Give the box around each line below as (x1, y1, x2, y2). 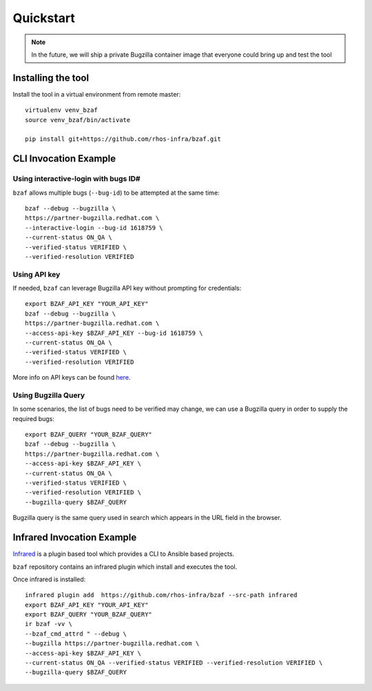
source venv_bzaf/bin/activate (25, 116, 131, 124)
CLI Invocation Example (12, 153, 116, 165)
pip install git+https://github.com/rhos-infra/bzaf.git (25, 135, 222, 143)
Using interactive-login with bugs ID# (12, 174, 141, 184)
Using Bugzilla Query (12, 390, 85, 400)
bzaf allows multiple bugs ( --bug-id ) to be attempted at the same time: (12, 188, 220, 197)
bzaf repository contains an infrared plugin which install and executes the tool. (12, 563, 238, 571)
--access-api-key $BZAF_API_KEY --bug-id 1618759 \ (25, 329, 203, 337)
